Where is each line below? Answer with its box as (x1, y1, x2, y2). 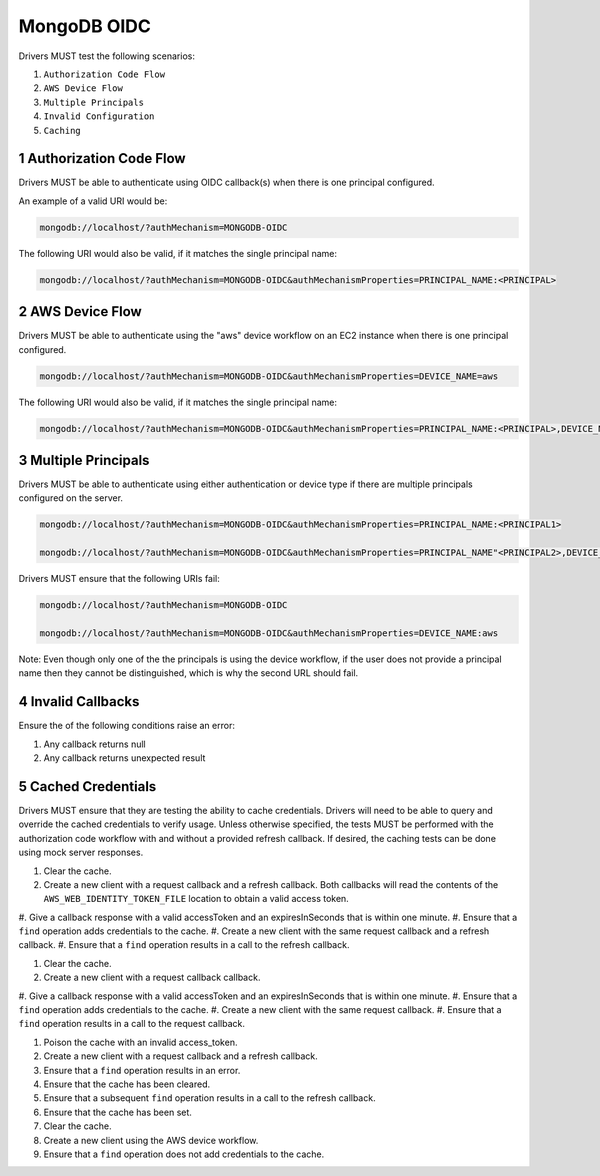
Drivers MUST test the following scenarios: (18, 50, 195, 62)
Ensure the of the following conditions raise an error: (18, 720, 235, 732)
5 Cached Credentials (18, 778, 157, 795)
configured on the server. (18, 492, 124, 504)
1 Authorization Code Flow (18, 150, 186, 167)
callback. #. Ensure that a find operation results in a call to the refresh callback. (18, 939, 350, 951)
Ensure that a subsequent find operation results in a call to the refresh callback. (43, 1092, 376, 1104)
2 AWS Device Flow (18, 303, 142, 320)
